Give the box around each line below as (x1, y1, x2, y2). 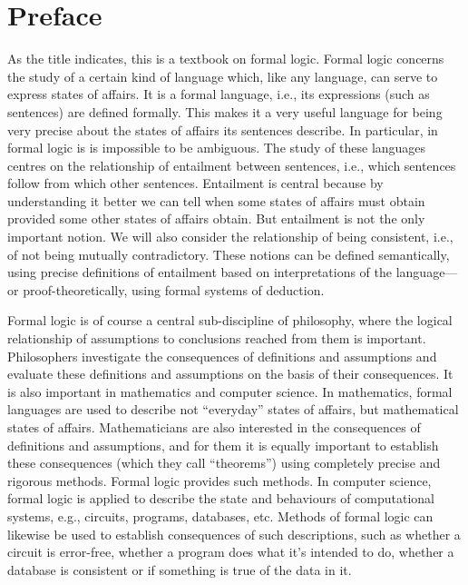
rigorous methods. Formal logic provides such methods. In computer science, (7, 471, 432, 490)
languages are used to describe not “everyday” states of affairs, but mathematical (7, 400, 459, 419)
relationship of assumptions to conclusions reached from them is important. (7, 329, 426, 348)
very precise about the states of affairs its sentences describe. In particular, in (7, 120, 438, 139)
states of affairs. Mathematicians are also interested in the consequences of (7, 418, 421, 436)
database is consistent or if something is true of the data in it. (7, 560, 352, 579)
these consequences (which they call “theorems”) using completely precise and (7, 453, 441, 472)
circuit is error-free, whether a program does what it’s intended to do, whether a (7, 542, 454, 561)
